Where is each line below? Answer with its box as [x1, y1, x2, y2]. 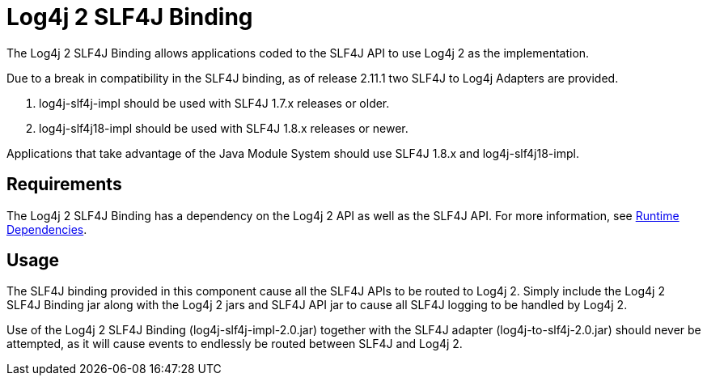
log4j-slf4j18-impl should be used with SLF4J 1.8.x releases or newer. [39, 121, 409, 135]
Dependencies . [6, 222, 87, 236]
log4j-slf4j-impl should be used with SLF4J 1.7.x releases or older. [39, 95, 390, 110]
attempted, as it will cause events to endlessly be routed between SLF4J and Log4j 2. [6, 337, 463, 351]
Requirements [6, 174, 122, 195]
